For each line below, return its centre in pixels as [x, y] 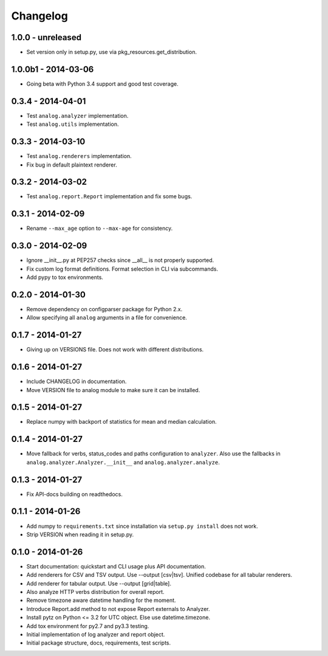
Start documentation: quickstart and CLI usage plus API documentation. [116, 566]
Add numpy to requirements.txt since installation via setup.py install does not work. [142, 526]
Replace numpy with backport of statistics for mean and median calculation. [121, 422]
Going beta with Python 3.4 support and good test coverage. [102, 84]
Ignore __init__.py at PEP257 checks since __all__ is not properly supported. [120, 260]
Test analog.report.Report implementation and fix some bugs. [109, 196]
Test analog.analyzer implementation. [77, 116]
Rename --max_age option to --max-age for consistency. [100, 229]
